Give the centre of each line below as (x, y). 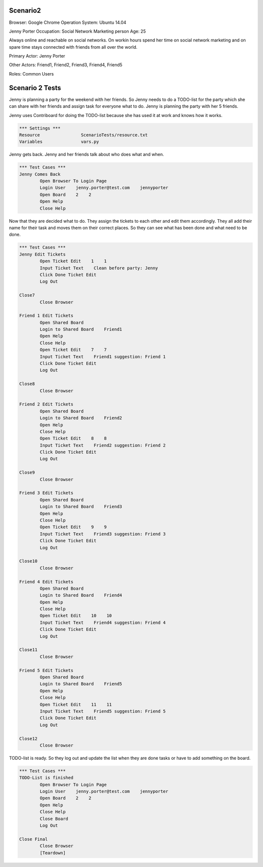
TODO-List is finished (46, 778)
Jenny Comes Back (40, 174)
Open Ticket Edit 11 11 (76, 704)
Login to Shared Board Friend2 (81, 418)
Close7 (27, 295)
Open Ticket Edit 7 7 (73, 350)
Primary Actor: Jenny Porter (37, 56)
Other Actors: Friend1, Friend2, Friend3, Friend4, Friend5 (66, 65)
